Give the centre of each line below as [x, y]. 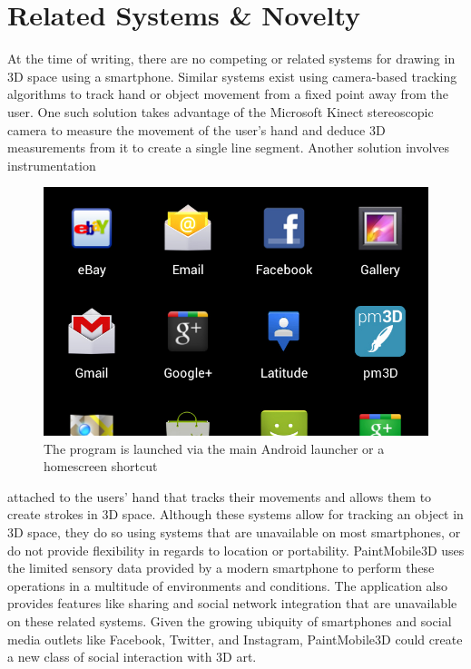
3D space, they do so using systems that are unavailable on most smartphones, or [234, 532]
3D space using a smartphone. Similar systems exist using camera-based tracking [232, 76]
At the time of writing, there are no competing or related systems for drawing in [231, 59]
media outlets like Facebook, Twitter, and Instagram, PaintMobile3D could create [235, 639]
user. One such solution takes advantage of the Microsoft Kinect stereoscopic [221, 111]
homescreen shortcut [101, 466]
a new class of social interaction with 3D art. [132, 657]
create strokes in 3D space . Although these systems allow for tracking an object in [235, 514]
